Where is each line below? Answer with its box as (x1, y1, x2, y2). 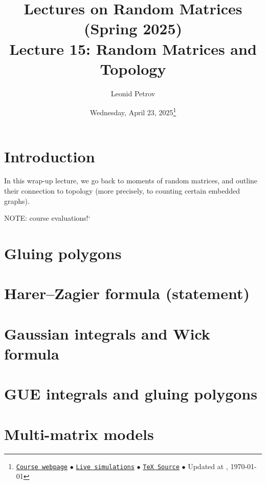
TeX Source (143, 463, 180, 471)
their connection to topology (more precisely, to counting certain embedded (4, 185, 240, 196)
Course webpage (16, 463, 68, 471)
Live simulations (76, 463, 135, 471)
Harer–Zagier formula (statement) (4, 283, 250, 304)
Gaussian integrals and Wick (4, 323, 210, 344)
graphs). (4, 195, 30, 206)
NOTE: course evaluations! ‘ (4, 213, 91, 223)
